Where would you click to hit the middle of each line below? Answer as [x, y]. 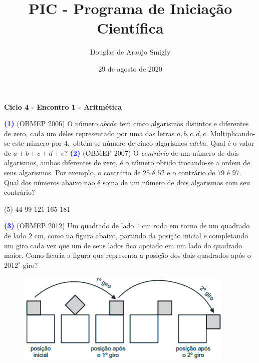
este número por [37, 143]
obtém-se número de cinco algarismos [130, 143]
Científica [130, 28]
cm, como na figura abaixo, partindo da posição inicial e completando [141, 236]
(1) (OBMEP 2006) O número [51, 123]
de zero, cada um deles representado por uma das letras [89, 133]
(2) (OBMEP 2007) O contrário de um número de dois [155, 152]
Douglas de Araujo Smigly [130, 52]
